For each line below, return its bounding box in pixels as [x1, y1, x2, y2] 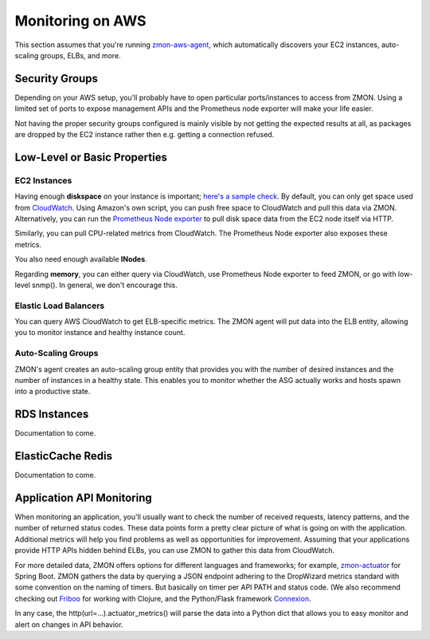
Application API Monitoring [14, 491, 152, 504]
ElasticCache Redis [14, 449, 113, 463]
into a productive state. [14, 387, 91, 396]
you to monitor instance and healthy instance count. [14, 328, 186, 337]
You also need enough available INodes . [14, 254, 147, 264]
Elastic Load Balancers [14, 300, 105, 311]
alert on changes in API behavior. [14, 619, 123, 629]
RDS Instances [14, 408, 89, 421]
